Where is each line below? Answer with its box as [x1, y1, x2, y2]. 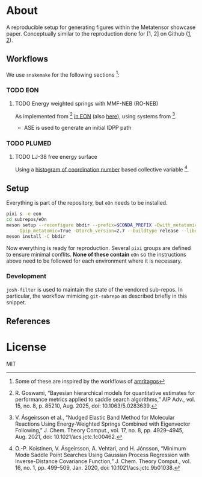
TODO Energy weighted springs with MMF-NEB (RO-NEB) [14, 100, 159, 107]
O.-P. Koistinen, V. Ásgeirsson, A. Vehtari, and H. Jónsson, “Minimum [14, 445, 186, 452]
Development [6, 272, 47, 281]
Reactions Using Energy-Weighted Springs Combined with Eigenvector [14, 420, 191, 427]
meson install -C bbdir [6, 233, 66, 239]
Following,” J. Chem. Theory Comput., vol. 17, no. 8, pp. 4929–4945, [14, 427, 184, 434]
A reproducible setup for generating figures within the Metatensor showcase [6, 24, 196, 31]
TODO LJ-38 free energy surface [14, 153, 97, 160]
